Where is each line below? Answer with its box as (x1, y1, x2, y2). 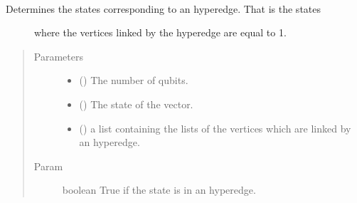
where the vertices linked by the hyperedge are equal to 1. (34, 25, 287, 40)
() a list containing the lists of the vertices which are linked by (79, 120, 351, 135)
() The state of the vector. (79, 96, 193, 111)
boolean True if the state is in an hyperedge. (62, 182, 256, 197)
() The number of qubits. (79, 73, 188, 88)
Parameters (33, 48, 83, 63)
